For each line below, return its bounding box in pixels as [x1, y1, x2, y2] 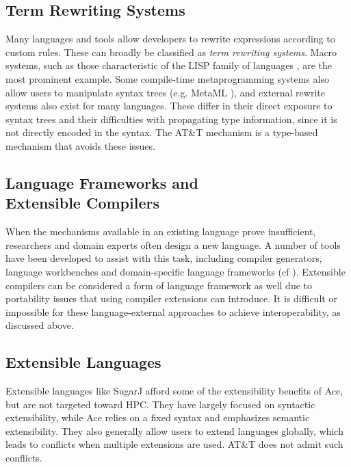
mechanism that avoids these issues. [5, 138, 155, 152]
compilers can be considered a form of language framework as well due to [5, 278, 312, 292]
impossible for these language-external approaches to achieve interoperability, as [5, 304, 341, 319]
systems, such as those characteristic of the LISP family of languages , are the [5, 58, 333, 72]
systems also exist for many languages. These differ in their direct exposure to [5, 98, 333, 113]
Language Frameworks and [5, 172, 198, 193]
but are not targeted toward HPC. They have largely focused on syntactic [5, 397, 315, 411]
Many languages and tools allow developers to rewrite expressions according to [5, 31, 335, 46]
